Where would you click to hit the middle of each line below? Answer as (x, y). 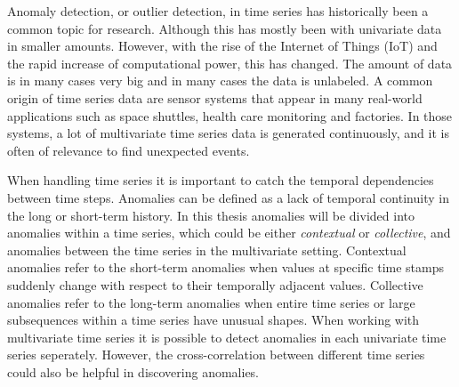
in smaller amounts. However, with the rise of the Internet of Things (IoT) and (222, 46)
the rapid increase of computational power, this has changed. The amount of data (230, 63)
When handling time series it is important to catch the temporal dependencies (221, 180)
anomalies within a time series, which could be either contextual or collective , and (229, 233)
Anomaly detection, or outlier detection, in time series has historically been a (218, 11)
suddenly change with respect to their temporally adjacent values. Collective (215, 284)
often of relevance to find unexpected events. (129, 150)
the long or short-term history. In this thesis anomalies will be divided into (211, 215)
